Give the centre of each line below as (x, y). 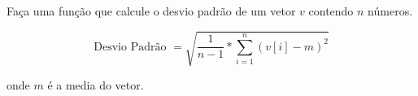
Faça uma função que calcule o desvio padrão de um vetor (151, 11)
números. (390, 11)
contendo (331, 11)
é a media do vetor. (96, 85)
